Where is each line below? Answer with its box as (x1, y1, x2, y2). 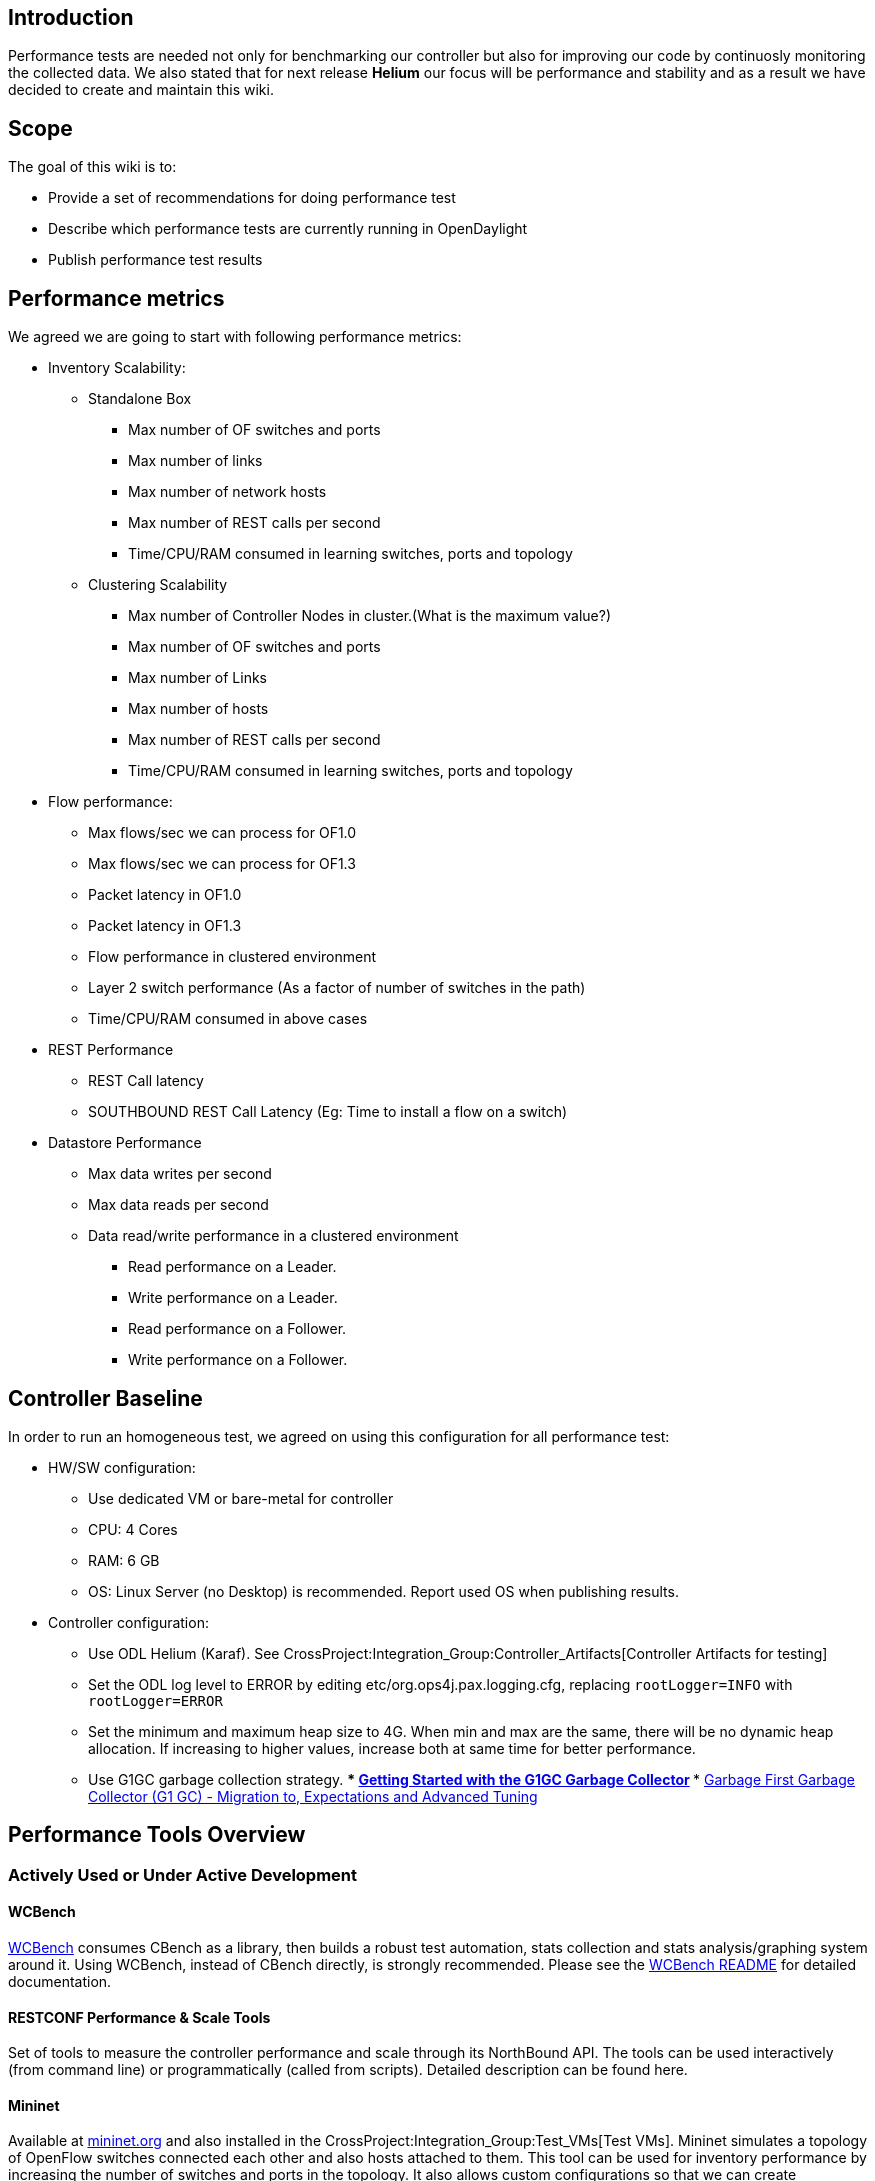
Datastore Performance (48, 1134, 202, 1152)
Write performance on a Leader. (128, 1289, 338, 1307)
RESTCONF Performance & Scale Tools (8, 2008, 271, 2026)
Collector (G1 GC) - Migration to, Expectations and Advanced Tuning (88, 1787, 538, 1805)
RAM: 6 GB (88, 1551, 160, 1569)
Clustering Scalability (88, 576, 228, 594)
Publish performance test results (48, 251, 263, 269)
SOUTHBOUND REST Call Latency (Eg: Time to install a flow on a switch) (88, 1103, 568, 1121)
